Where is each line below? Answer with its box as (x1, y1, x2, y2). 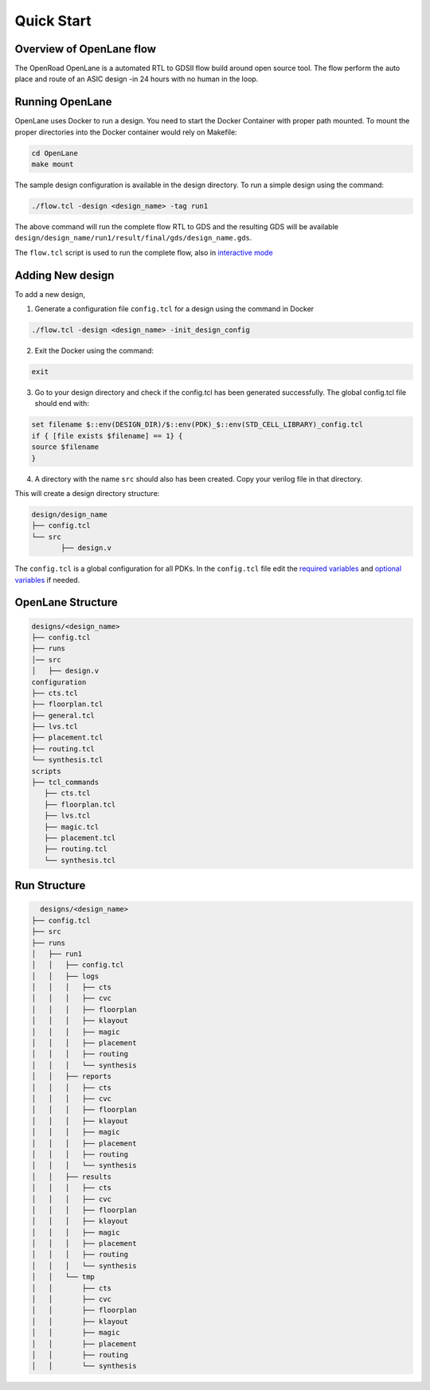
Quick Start (14, 12, 92, 29)
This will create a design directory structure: (14, 489, 160, 498)
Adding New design (14, 268, 115, 282)
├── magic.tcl (44, 822, 100, 831)
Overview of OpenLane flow (14, 42, 157, 56)
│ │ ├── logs (31, 971, 100, 981)
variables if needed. (14, 575, 80, 584)
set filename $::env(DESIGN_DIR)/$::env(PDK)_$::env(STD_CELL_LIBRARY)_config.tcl (31, 420, 364, 429)
